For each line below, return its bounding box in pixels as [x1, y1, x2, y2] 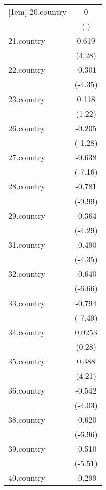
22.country [8, 64, 45, 75]
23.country [8, 93, 45, 105]
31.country [8, 239, 45, 250]
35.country [8, 355, 45, 367]
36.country [8, 384, 45, 396]
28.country [8, 180, 45, 192]
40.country [8, 472, 45, 483]
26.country [8, 122, 45, 134]
